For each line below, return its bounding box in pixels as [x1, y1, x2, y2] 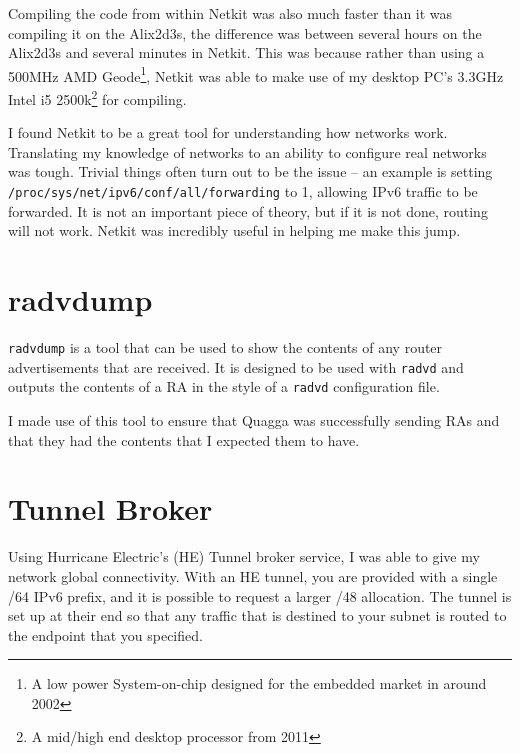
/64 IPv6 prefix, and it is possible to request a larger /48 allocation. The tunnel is [8, 585, 512, 606]
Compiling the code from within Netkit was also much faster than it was [8, 3, 453, 23]
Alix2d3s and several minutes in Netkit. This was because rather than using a [8, 42, 485, 63]
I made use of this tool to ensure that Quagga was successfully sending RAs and [8, 410, 500, 430]
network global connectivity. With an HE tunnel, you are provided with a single [8, 565, 498, 586]
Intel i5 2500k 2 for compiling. [8, 86, 187, 109]
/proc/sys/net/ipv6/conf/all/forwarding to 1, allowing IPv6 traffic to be [8, 181, 478, 202]
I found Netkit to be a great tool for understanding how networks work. [8, 122, 448, 143]
